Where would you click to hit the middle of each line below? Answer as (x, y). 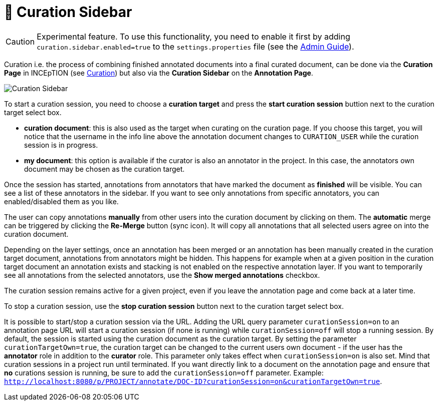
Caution (20, 41)
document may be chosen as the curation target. (104, 169)
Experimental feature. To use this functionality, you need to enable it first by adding (193, 36)
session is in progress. (61, 145)
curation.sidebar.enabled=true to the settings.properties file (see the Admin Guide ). (195, 46)
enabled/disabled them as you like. (61, 201)
